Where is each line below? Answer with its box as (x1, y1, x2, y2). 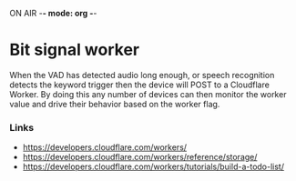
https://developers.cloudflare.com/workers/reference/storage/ (22, 152, 258, 163)
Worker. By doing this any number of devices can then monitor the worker (9, 88, 287, 99)
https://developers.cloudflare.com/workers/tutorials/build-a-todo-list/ (22, 161, 285, 172)
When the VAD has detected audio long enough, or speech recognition (9, 69, 275, 80)
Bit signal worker (9, 40, 139, 60)
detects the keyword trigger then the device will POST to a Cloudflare (9, 79, 270, 90)
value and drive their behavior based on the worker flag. (9, 98, 220, 109)
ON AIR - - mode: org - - (9, 8, 97, 18)
